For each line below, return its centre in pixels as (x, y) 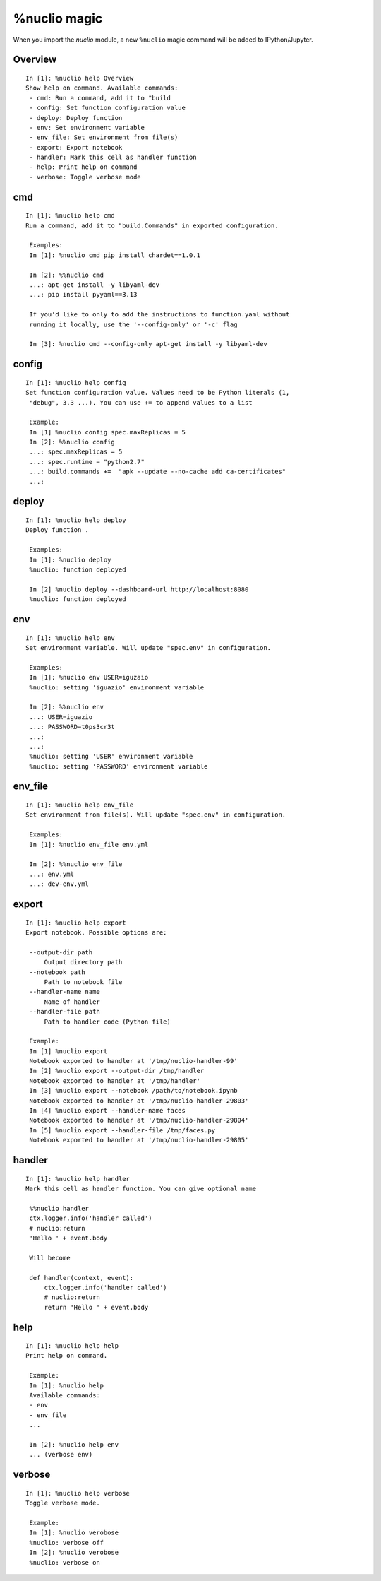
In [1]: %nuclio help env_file (80, 805)
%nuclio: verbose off (67, 1542)
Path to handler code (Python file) (107, 1022)
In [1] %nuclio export (68, 1051)
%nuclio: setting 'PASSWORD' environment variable (119, 766)
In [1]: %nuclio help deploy (76, 520)
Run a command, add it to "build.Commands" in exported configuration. (152, 225)
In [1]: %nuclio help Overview (80, 78)
